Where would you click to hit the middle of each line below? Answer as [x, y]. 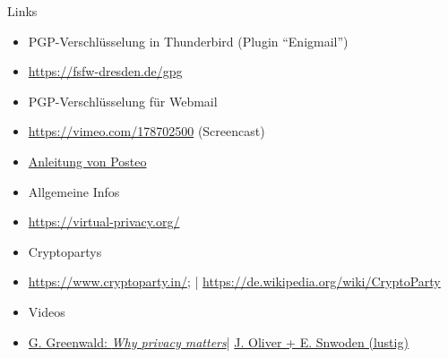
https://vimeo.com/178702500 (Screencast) [146, 131]
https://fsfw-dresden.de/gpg [105, 71]
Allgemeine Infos [74, 191]
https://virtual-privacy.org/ [104, 222]
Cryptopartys [65, 251]
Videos [47, 311]
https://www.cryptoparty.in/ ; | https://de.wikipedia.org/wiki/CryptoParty [234, 281]
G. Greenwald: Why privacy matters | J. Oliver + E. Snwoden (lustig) [218, 341]
